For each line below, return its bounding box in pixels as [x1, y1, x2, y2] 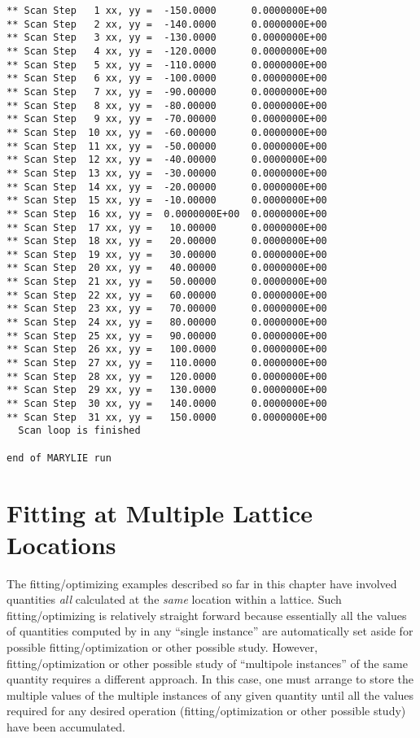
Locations [7, 527, 116, 561]
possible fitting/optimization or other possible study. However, [7, 639, 318, 655]
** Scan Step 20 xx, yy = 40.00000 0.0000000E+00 [7, 262, 327, 274]
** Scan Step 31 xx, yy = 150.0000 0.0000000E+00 [7, 411, 327, 423]
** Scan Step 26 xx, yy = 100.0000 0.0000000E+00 [7, 343, 327, 356]
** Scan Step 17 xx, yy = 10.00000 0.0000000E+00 [7, 221, 327, 234]
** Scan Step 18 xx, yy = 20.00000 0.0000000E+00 [7, 235, 327, 247]
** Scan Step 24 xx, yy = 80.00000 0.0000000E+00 [7, 317, 327, 329]
